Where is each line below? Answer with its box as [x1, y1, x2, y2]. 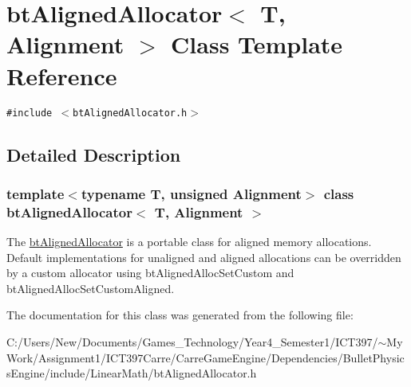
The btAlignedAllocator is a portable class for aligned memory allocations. [6, 233, 372, 250]
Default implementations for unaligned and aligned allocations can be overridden [6, 248, 401, 265]
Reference [6, 59, 117, 92]
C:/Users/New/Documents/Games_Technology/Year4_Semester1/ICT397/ [6, 334, 378, 350]
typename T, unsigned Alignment [81, 183, 302, 203]
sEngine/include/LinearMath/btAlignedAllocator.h [6, 365, 257, 381]
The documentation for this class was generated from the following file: [6, 307, 354, 323]
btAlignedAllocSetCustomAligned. [6, 279, 175, 296]
